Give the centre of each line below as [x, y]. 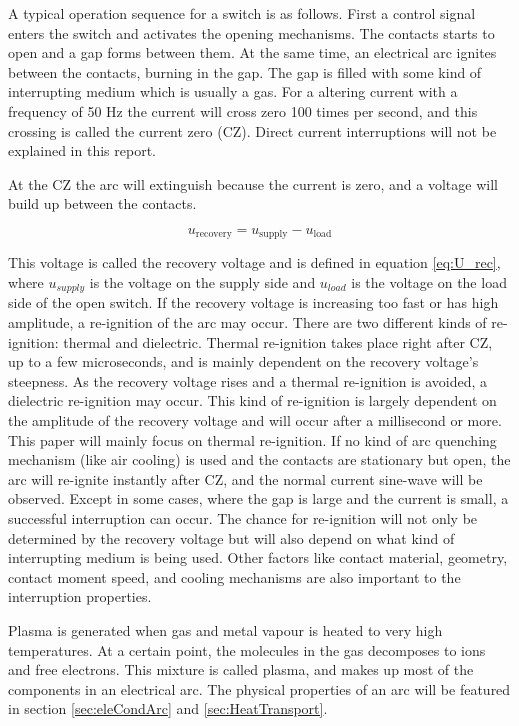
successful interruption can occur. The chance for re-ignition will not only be [243, 517]
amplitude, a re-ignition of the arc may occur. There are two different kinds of [247, 322]
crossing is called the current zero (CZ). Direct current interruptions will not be [252, 130]
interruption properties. [80, 596]
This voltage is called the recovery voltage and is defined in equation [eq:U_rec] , [254, 262]
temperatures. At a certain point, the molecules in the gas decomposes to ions [247, 649]
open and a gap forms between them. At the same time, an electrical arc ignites [252, 52]
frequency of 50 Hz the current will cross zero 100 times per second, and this [243, 110]
